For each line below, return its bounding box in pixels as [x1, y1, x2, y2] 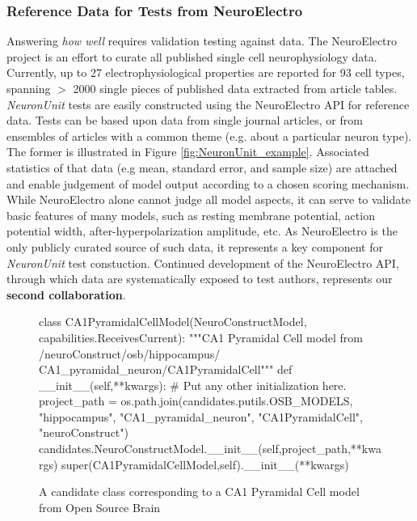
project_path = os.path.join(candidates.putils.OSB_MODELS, [39, 392, 353, 409]
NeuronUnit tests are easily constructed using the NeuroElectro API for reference [6, 95, 410, 112]
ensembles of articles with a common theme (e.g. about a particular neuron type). [6, 127, 412, 144]
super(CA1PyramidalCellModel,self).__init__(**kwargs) [61, 455, 349, 472]
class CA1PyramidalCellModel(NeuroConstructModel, [39, 313, 307, 330]
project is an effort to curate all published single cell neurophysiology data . [6, 48, 377, 65]
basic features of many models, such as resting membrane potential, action [6, 206, 375, 223]
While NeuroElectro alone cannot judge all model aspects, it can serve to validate [6, 191, 411, 208]
